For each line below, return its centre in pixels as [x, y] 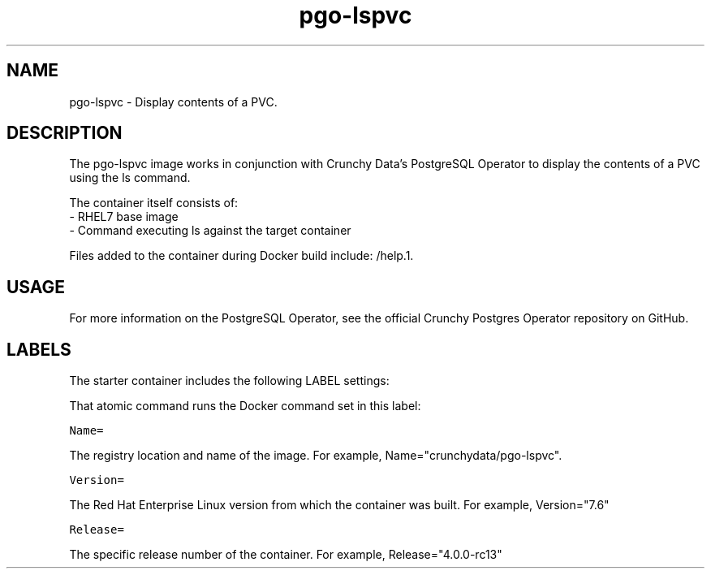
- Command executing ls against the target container [210, 231]
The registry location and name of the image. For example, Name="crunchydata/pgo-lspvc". [316, 456]
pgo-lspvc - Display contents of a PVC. [173, 102]
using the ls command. [130, 178]
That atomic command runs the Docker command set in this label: [245, 406]
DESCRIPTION [65, 133]
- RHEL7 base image [124, 217]
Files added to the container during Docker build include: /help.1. [241, 256]
